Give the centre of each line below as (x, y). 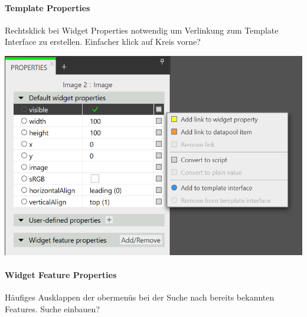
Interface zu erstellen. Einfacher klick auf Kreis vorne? (103, 42)
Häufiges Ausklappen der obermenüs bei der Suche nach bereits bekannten (140, 297)
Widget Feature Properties (61, 274)
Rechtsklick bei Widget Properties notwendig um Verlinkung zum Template (142, 30)
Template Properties (48, 7)
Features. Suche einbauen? (52, 308)
